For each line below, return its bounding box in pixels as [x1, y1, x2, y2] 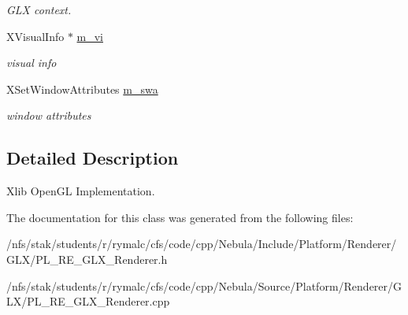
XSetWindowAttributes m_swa [6, 80, 158, 97]
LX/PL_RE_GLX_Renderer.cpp [6, 293, 170, 309]
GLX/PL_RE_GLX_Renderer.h [6, 250, 168, 267]
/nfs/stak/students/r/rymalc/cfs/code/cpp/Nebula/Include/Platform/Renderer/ [6, 235, 397, 252]
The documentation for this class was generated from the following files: [6, 209, 354, 225]
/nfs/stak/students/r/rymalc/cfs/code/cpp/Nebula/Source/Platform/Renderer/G [6, 277, 402, 294]
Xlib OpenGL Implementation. [6, 183, 155, 199]
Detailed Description [6, 146, 179, 170]
